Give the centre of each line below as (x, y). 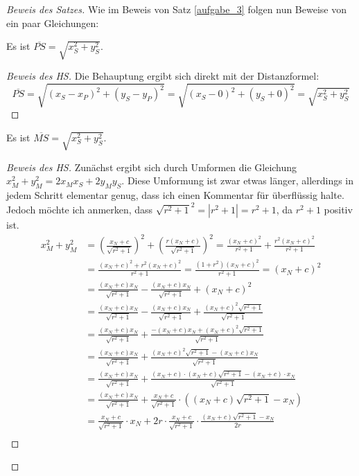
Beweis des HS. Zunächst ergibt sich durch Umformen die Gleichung (152, 167)
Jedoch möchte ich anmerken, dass (80, 210)
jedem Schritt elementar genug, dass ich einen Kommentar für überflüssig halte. (175, 195)
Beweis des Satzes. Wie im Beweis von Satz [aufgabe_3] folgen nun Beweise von (177, 9)
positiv (338, 210)
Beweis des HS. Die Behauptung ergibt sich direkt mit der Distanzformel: (163, 76)
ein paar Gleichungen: (53, 23)
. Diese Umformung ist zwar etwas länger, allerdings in (238, 180)
